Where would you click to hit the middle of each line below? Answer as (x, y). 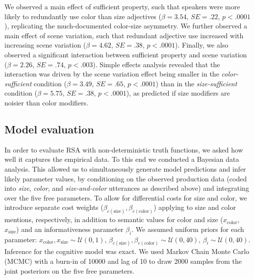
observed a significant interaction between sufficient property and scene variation (126, 54)
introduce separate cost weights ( (54, 207)
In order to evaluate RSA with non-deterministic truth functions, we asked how (124, 149)
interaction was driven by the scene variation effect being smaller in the (112, 74)
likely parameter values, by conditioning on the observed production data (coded (126, 178)
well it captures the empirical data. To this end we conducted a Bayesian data (122, 159)
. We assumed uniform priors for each (188, 229)
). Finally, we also (202, 45)
